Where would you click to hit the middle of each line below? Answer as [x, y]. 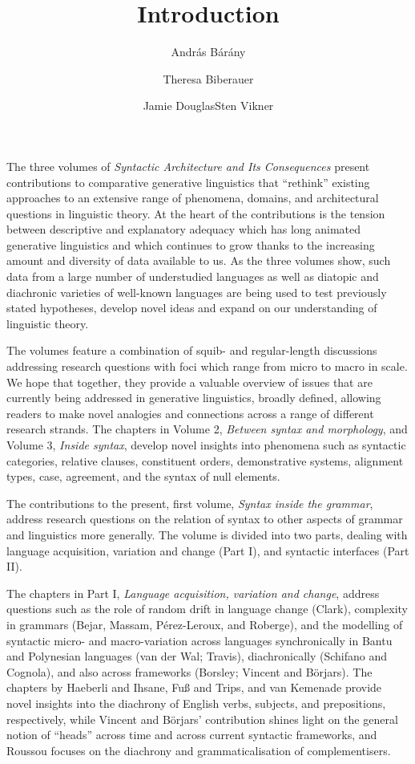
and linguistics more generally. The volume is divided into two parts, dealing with [207, 534]
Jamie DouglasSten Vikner [208, 106]
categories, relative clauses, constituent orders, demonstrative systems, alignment [205, 460]
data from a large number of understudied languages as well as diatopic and [193, 276]
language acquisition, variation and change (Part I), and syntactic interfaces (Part [208, 550]
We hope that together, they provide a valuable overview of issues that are [189, 382]
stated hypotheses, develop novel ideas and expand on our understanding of [192, 308]
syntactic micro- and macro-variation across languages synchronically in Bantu [199, 640]
